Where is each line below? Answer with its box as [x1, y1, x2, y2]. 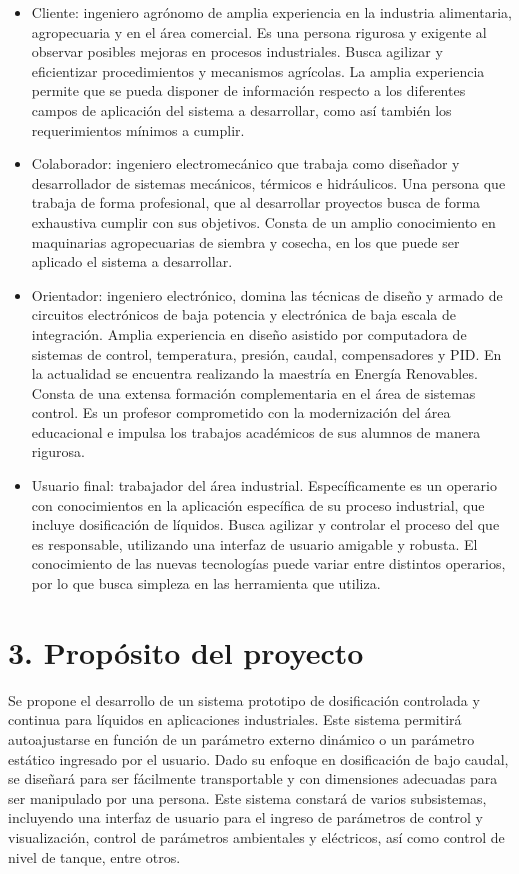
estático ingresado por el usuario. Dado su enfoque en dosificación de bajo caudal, [8, 748, 509, 769]
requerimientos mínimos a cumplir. [31, 119, 245, 140]
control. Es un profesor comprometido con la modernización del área [31, 402, 451, 423]
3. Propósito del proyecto [8, 631, 364, 672]
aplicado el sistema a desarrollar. [31, 251, 233, 272]
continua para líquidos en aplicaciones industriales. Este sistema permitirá [8, 709, 462, 730]
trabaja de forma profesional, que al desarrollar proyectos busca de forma [31, 192, 481, 213]
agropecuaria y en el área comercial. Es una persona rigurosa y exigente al [31, 21, 487, 42]
